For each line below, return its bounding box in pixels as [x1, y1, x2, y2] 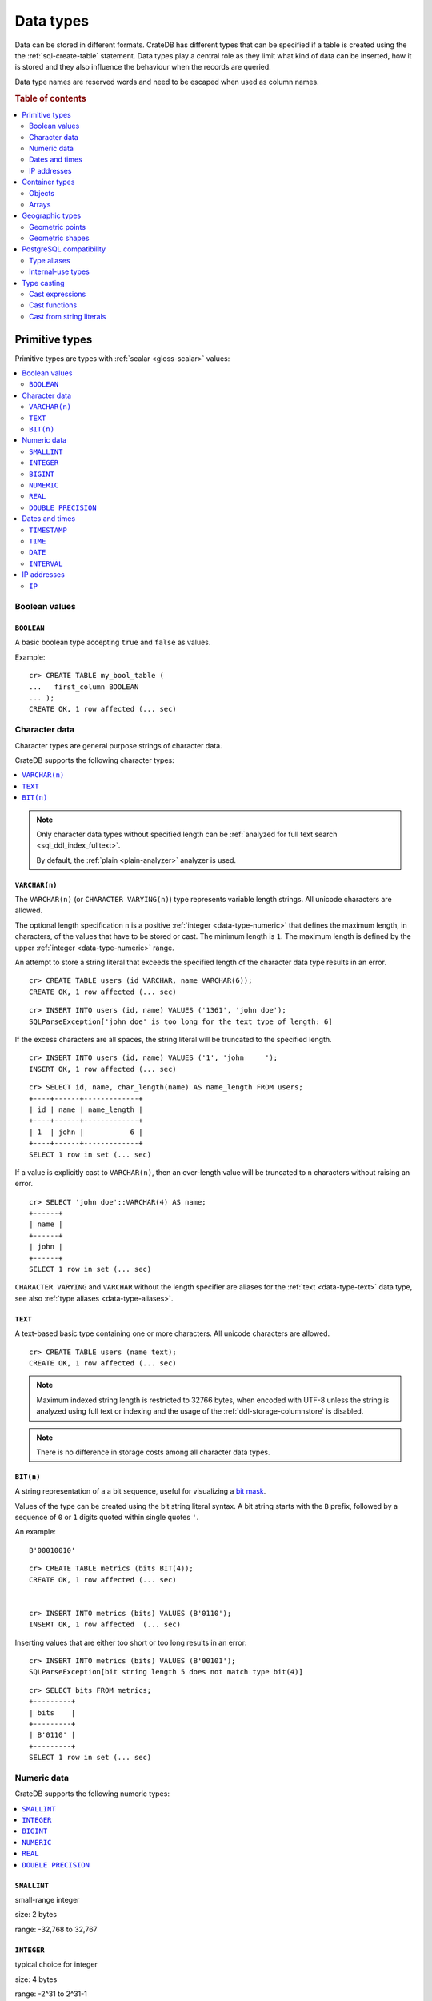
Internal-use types [29, 267, 90, 276]
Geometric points [29, 222, 86, 231]
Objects [29, 188, 55, 198]
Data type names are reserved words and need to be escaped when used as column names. [14, 77, 319, 86]
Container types [22, 177, 75, 187]
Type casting [22, 278, 65, 287]
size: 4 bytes [14, 1974, 58, 1984]
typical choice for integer [14, 1959, 98, 1969]
